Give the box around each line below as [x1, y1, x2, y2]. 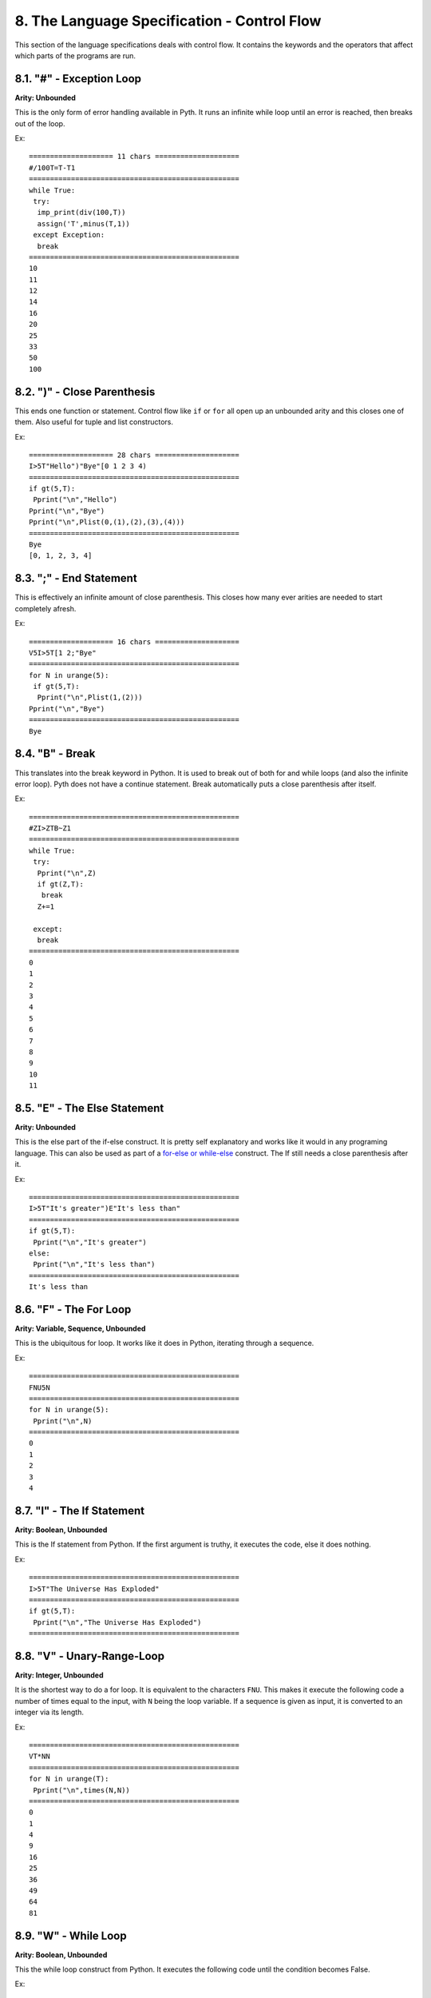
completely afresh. [14, 603, 77, 613]
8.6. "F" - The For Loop [14, 1303, 132, 1316]
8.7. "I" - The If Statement [14, 1503, 145, 1518]
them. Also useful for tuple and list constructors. [14, 417, 173, 427]
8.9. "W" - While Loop [14, 1928, 127, 1942]
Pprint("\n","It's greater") [33, 1237, 148, 1247]
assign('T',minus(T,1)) [37, 219, 131, 228]
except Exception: [33, 230, 105, 240]
